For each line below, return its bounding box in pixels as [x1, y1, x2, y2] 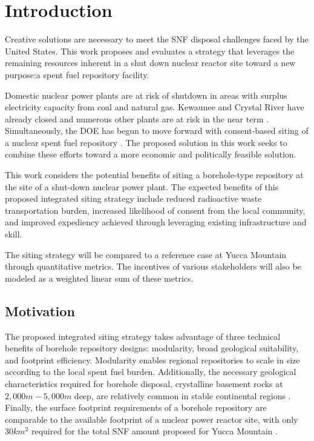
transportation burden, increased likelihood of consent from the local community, [5, 204, 306, 216]
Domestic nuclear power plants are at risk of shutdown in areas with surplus [5, 88, 287, 101]
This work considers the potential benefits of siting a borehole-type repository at [5, 168, 304, 181]
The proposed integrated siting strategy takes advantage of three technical [5, 330, 281, 342]
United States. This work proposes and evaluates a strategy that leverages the [5, 44, 295, 57]
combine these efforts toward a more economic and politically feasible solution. [5, 148, 296, 161]
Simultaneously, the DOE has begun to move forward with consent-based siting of [5, 124, 309, 137]
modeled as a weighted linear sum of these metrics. [5, 271, 194, 284]
